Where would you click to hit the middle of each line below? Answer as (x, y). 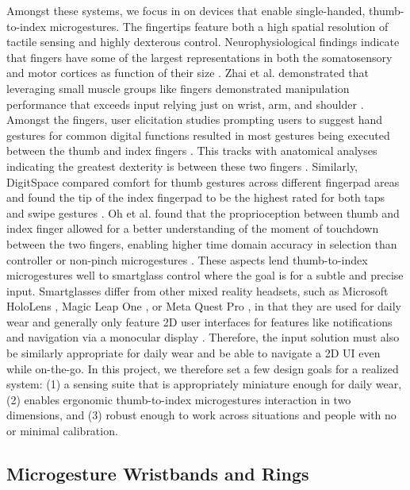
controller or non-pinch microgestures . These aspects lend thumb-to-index (187, 259)
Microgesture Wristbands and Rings (158, 474)
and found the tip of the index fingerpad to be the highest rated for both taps (196, 197)
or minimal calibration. (62, 431)
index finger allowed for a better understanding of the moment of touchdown (193, 228)
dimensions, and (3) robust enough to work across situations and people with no (201, 415)
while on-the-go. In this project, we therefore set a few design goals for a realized (203, 368)
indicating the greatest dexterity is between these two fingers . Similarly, (182, 166)
